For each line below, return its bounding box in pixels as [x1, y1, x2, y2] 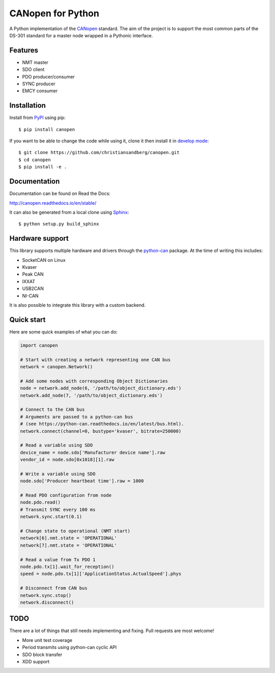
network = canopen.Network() [20, 364, 93, 370]
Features [9, 46, 38, 55]
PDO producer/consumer [22, 73, 75, 80]
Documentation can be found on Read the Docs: [9, 190, 111, 196]
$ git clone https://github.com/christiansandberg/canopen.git [18, 149, 180, 156]
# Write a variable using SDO [20, 471, 96, 477]
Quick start [9, 315, 46, 324]
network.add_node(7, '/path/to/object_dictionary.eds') [20, 392, 163, 398]
